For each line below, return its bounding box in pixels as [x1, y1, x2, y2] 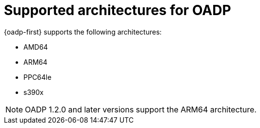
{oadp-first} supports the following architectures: [4, 27, 162, 36]
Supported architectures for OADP [4, 2, 231, 18]
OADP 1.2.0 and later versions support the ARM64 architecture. [25, 104, 257, 114]
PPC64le [23, 73, 52, 81]
